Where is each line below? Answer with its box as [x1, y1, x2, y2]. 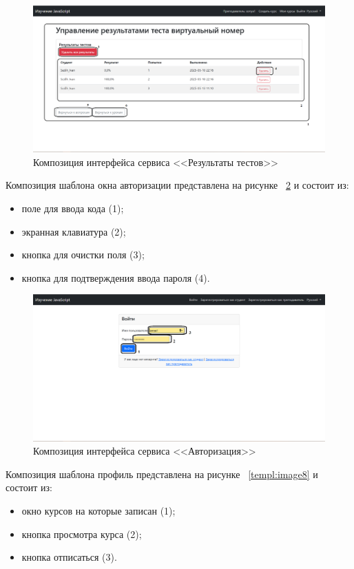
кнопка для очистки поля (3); [21, 247, 145, 262]
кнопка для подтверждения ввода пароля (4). [21, 270, 210, 284]
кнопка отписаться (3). [21, 550, 117, 564]
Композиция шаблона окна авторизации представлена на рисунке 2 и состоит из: [6, 178, 349, 192]
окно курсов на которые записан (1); [21, 504, 176, 517]
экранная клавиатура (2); [21, 224, 126, 238]
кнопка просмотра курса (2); [21, 526, 142, 541]
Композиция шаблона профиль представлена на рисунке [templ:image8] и [6, 466, 318, 481]
